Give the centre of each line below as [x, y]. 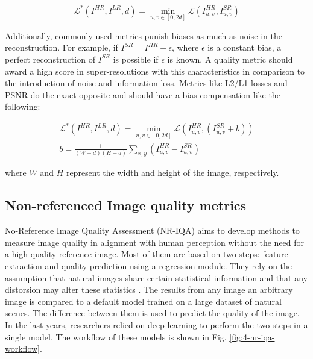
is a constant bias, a [245, 47]
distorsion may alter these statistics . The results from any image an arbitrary [149, 289]
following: [23, 106]
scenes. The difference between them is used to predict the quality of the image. [152, 313]
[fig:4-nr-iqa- [252, 336]
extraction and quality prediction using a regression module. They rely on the [149, 266]
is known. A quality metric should [230, 59]
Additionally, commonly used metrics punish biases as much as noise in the [144, 35]
